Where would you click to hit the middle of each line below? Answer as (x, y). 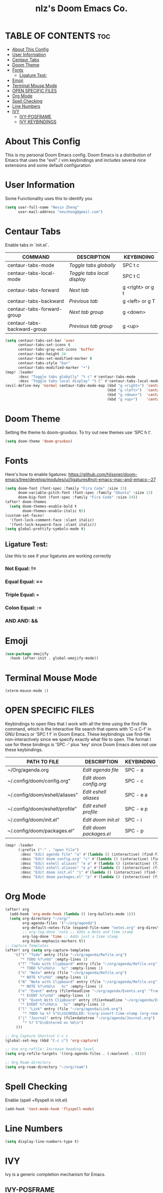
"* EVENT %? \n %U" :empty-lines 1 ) (55, 995)
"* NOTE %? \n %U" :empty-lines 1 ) (54, 977)
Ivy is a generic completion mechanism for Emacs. (55, 1175)
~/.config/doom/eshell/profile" (42, 809)
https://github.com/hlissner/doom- (103, 474)
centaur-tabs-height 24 (42, 354)
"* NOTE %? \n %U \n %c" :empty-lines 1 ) (62, 986)
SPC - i (133, 820)
